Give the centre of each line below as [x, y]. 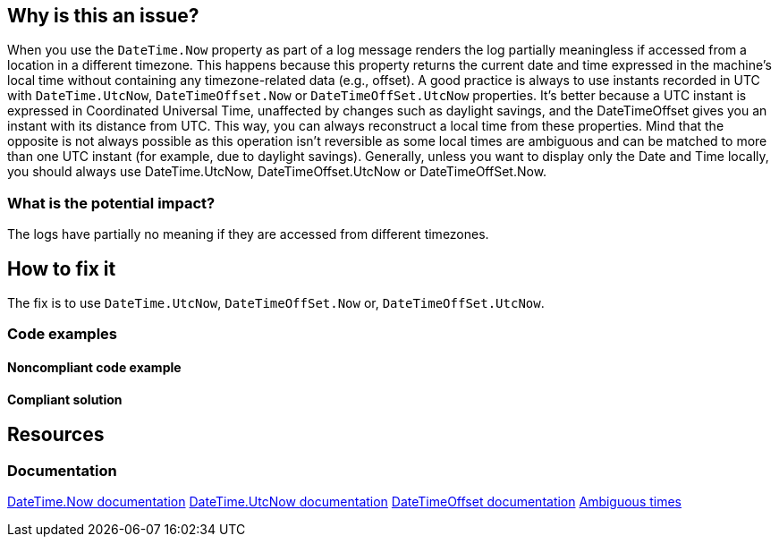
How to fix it [62, 268]
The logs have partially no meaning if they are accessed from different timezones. [248, 234]
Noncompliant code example [94, 367]
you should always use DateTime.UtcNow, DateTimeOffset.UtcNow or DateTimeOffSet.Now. [277, 172]
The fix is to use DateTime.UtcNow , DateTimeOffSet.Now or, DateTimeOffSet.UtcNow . [276, 303]
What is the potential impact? [111, 203]
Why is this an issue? [103, 16]
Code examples [63, 334]
